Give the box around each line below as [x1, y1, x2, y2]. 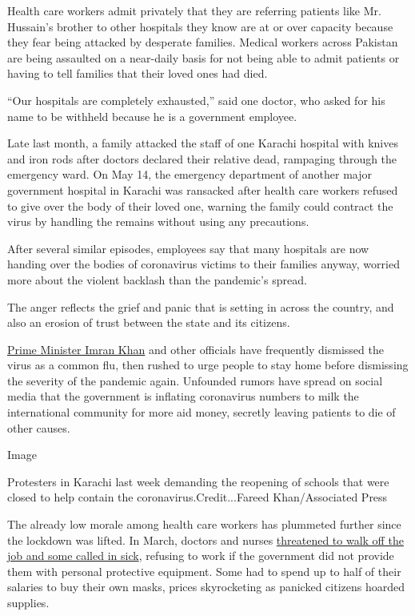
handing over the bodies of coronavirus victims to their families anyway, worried [7, 256, 400, 272]
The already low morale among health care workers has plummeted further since [7, 516, 401, 533]
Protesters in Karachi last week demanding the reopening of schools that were [7, 473, 389, 489]
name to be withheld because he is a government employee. [7, 107, 297, 124]
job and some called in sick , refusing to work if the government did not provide [7, 547, 394, 564]
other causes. [7, 419, 70, 436]
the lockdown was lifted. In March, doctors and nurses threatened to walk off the [7, 531, 404, 548]
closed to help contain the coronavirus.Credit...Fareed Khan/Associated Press [7, 489, 388, 505]
